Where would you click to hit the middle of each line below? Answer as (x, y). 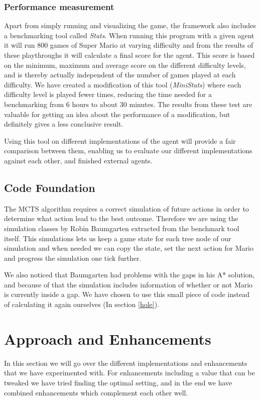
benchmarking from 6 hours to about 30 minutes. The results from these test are (128, 104)
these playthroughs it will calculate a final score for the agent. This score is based (129, 55)
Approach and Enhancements (108, 338)
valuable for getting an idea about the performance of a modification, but (117, 114)
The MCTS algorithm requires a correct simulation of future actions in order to (126, 208)
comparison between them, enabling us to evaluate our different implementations (128, 151)
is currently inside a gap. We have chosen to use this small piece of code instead (127, 294)
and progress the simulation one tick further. (73, 258)
